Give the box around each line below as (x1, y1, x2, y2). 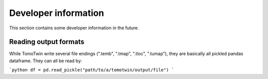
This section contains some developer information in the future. (9, 25, 139, 31)
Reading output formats (9, 38, 84, 46)
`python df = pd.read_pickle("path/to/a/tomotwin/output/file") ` (9, 67, 175, 73)
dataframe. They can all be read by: (9, 58, 82, 64)
